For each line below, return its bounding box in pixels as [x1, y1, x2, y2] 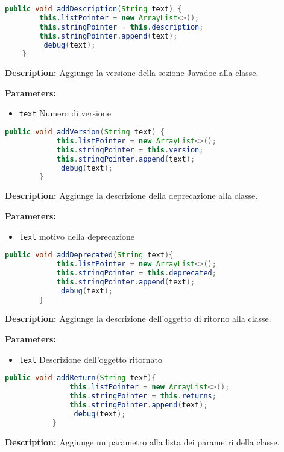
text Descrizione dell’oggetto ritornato [19, 353, 162, 365]
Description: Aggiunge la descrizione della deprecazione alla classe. [5, 189, 258, 202]
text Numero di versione [19, 107, 111, 119]
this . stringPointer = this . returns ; [69, 392, 216, 401]
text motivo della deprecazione [19, 230, 135, 242]
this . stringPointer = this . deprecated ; [56, 268, 216, 277]
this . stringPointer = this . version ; [56, 145, 204, 154]
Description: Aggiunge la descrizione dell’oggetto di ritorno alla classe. [5, 312, 271, 325]
